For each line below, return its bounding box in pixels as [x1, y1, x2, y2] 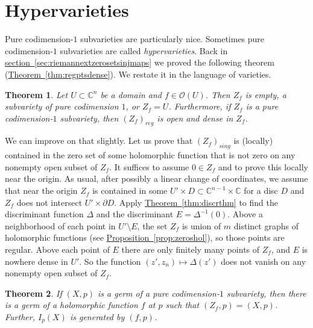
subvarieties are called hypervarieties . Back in [60, 44, 228, 57]
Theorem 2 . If [5, 286, 62, 299]
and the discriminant [96, 208, 174, 220]
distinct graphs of [233, 219, 299, 232]
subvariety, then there [226, 286, 306, 299]
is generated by [69, 311, 125, 323]
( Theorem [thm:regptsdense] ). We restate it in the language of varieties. [5, 67, 271, 80]
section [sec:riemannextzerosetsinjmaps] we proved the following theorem [5, 56, 274, 69]
